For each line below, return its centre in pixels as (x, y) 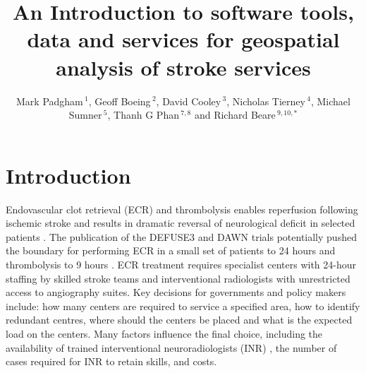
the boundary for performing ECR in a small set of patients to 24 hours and (171, 250)
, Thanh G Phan (143, 115)
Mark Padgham (50, 101)
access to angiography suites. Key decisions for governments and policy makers (176, 292)
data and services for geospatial (183, 39)
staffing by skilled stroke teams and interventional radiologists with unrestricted (178, 278)
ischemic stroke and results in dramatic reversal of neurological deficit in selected (181, 223)
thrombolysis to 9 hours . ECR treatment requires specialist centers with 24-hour (181, 264)
